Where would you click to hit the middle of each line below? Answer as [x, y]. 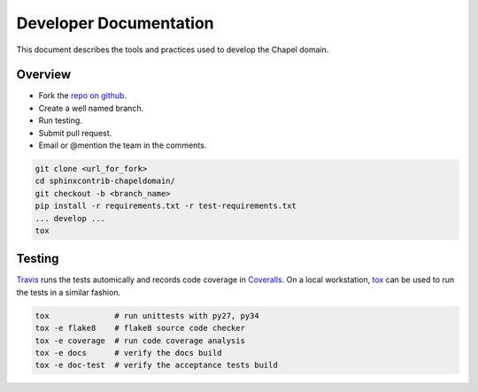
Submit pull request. [75, 133]
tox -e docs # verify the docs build [128, 353]
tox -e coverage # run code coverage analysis [140, 340]
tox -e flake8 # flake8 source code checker [140, 328]
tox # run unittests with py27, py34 [147, 315]
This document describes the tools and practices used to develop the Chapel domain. [173, 50]
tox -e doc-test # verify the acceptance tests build [156, 365]
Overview [44, 75]
